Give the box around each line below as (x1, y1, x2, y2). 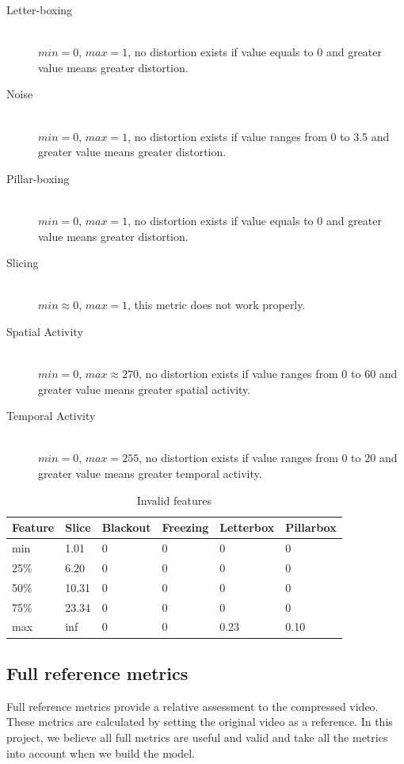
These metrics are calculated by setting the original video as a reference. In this (6, 713, 393, 730)
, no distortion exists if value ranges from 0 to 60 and (139, 365, 398, 382)
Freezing (162, 519, 209, 536)
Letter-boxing (6, 2, 73, 17)
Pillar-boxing (6, 170, 70, 186)
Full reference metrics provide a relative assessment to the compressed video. (6, 697, 379, 714)
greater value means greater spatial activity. (38, 380, 251, 397)
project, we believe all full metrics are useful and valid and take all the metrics (6, 728, 388, 745)
